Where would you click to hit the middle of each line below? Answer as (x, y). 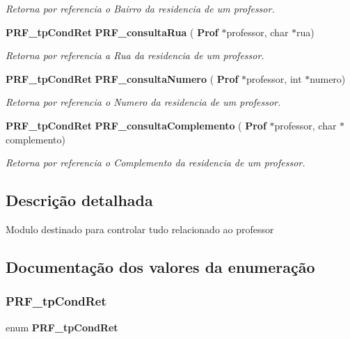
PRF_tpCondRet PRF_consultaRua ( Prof (112, 32)
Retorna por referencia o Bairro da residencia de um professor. (140, 8)
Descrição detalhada (79, 200)
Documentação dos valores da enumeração (160, 266)
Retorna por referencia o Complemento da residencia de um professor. (156, 163)
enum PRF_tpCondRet (62, 327)
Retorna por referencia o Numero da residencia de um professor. (143, 102)
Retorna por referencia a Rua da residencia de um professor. (135, 55)
